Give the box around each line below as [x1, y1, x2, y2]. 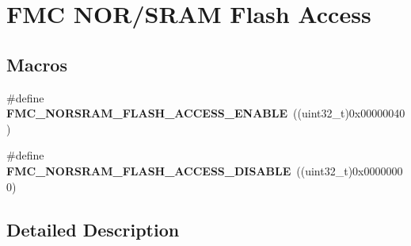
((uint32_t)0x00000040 [293, 105, 405, 121]
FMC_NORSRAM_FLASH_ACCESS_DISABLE [6, 162, 291, 179]
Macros [6, 52, 67, 76]
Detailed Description [6, 217, 180, 241]
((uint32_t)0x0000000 [296, 162, 403, 179]
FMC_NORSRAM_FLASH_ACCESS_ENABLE [6, 105, 288, 121]
